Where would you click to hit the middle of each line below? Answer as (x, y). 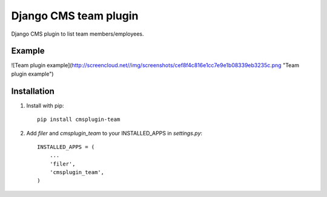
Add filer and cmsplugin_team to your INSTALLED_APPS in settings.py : (114, 133)
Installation (33, 91)
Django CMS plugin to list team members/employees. (78, 34)
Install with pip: (45, 105)
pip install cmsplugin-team (79, 120)
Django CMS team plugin (75, 16)
